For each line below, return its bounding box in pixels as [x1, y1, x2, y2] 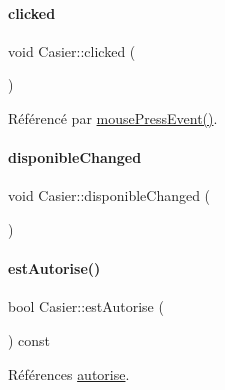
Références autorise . [8, 363, 130, 384]
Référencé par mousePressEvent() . [8, 107, 218, 128]
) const [8, 329, 51, 350]
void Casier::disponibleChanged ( [8, 185, 211, 206]
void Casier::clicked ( [8, 40, 136, 61]
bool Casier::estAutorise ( [8, 296, 164, 317]
